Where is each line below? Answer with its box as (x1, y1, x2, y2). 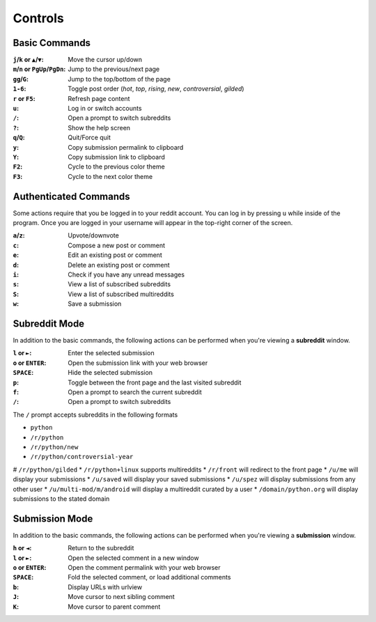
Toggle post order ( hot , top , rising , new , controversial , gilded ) (68, 84, 244, 93)
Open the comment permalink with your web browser (68, 563, 221, 572)
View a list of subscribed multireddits (68, 290, 174, 298)
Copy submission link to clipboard (68, 153, 165, 161)
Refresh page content (68, 94, 130, 102)
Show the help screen (68, 123, 131, 132)
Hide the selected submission (68, 368, 153, 377)
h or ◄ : (13, 544, 32, 552)
